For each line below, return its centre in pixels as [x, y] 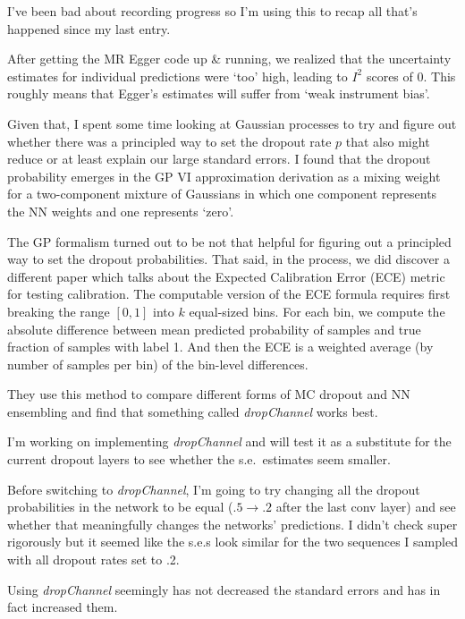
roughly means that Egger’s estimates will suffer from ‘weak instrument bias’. [219, 93]
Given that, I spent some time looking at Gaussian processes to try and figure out [232, 123]
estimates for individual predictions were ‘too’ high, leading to [178, 76]
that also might [388, 141]
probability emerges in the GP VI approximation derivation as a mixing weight [224, 176]
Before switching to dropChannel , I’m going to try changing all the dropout [214, 489]
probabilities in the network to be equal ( [120, 507]
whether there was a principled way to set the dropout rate [169, 141]
